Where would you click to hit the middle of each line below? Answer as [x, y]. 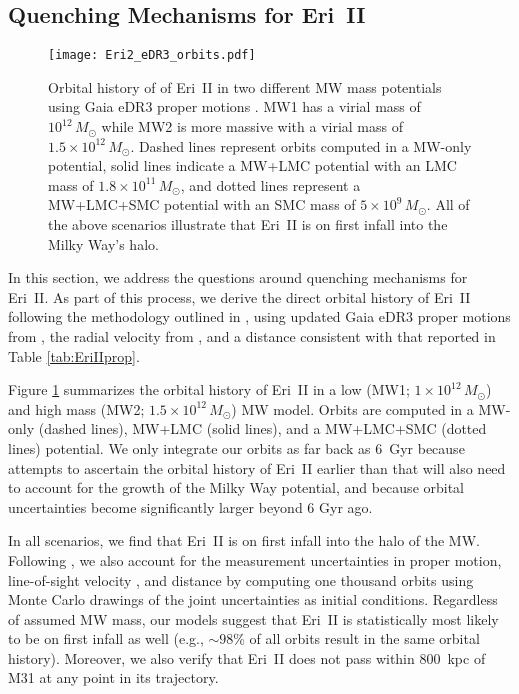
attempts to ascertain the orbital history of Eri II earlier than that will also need [257, 467]
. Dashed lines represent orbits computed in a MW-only [301, 145]
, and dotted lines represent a [270, 184]
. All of [448, 204]
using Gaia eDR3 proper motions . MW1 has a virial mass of [234, 106]
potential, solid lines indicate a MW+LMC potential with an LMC [252, 165]
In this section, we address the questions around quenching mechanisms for [238, 277]
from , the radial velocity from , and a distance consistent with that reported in [252, 335]
